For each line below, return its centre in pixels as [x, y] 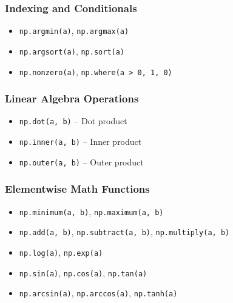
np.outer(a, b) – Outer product [81, 161]
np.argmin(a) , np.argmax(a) [74, 31]
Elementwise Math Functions [77, 189]
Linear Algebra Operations [72, 98]
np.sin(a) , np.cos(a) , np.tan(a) [83, 272]
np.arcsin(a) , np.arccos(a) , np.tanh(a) [98, 293]
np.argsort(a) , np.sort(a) [72, 51]
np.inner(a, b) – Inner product [80, 142]
